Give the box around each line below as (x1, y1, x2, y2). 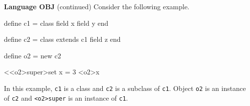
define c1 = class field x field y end (4, 18, 109, 28)
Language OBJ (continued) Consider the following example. (4, 1, 190, 11)
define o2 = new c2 (4, 50, 61, 60)
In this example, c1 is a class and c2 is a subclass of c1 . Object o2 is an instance (4, 83, 246, 93)
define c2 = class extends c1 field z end (4, 34, 121, 44)
